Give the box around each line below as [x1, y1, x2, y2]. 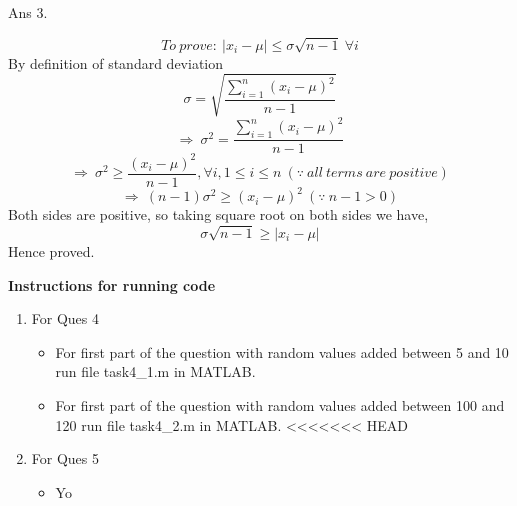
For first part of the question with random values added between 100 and [55, 395, 505, 415]
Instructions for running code [8, 274, 216, 295]
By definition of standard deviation [8, 52, 224, 73]
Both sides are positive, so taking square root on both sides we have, [8, 204, 429, 225]
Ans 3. [8, 2, 48, 22]
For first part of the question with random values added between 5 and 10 [55, 341, 509, 362]
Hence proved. [8, 241, 95, 262]
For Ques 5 [31, 448, 99, 469]
